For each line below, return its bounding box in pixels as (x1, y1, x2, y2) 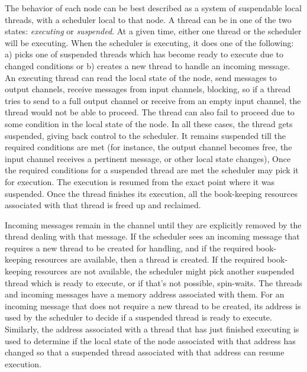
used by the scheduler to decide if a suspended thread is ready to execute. (5, 311, 272, 324)
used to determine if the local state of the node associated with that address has (5, 334, 296, 347)
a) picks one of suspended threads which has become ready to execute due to (5, 48, 283, 60)
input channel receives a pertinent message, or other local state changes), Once (5, 152, 291, 164)
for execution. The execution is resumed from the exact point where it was (5, 175, 275, 187)
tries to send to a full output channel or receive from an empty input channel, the (5, 94, 301, 106)
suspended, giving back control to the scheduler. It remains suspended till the (5, 129, 286, 141)
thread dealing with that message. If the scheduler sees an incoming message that (5, 230, 300, 242)
